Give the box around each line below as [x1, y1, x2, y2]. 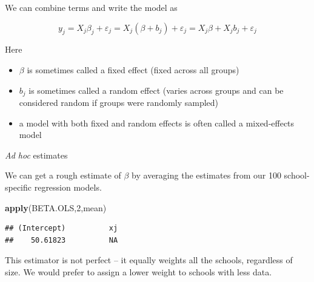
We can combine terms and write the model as [5, 1, 178, 13]
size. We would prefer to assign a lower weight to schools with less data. [5, 265, 272, 278]
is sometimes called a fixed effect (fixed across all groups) [27, 63, 239, 76]
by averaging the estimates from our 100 [132, 169, 281, 182]
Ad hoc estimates [5, 148, 68, 161]
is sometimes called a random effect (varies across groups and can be [28, 84, 284, 96]
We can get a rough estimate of [5, 169, 121, 182]
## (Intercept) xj [5, 224, 118, 233]
